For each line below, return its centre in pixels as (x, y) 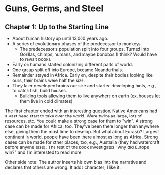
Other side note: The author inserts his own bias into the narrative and (76, 162)
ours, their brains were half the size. (49, 80)
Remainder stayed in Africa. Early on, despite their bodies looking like (82, 75)
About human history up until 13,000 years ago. (60, 38)
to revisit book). (35, 59)
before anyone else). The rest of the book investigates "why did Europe (77, 147)
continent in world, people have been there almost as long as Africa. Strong (82, 137)
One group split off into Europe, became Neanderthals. (68, 70)
